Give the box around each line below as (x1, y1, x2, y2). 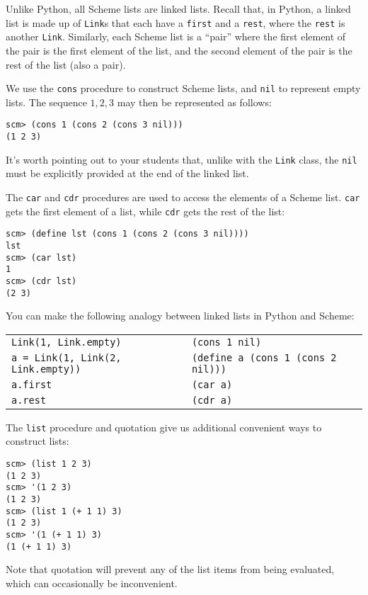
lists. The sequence (6, 94, 87, 109)
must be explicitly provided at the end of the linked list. (6, 166, 249, 181)
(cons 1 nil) (191, 336, 262, 348)
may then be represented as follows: (117, 94, 272, 109)
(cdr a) (191, 394, 233, 406)
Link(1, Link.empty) (11, 336, 122, 348)
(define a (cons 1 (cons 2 (191, 351, 337, 363)
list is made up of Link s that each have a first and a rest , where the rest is (6, 15, 345, 30)
